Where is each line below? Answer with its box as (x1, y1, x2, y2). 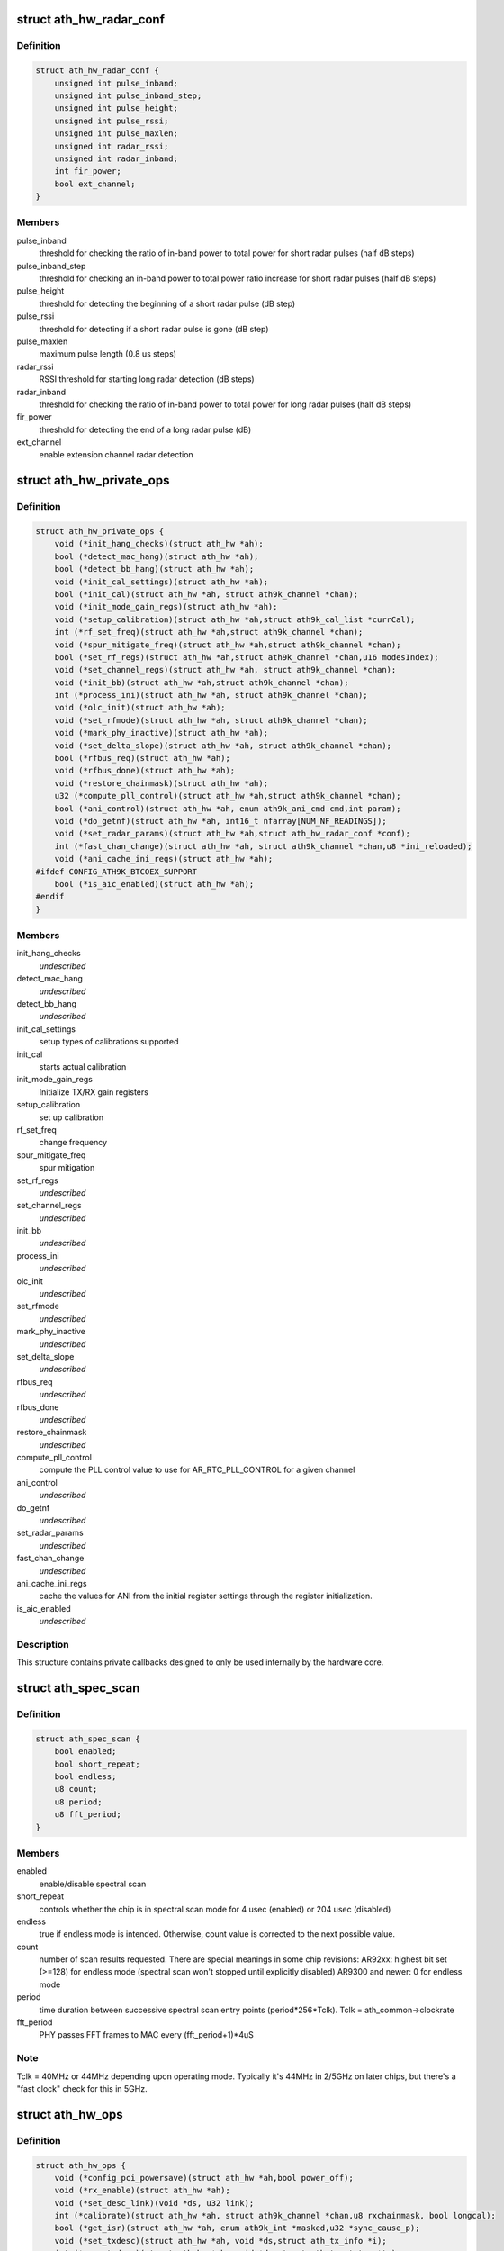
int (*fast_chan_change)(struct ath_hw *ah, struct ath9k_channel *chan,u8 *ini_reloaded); (54, 841, 472, 851)
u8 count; (54, 1784, 98, 1794)
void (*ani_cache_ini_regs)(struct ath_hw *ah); (54, 854, 274, 864)
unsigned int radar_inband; (54, 153, 179, 164)
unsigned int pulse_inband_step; (54, 90, 202, 101)
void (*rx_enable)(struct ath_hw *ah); (54, 2185, 231, 2196)
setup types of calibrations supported (39, 1036, 179, 1047)
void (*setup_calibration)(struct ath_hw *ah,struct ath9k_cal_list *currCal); (54, 614, 416, 625)
